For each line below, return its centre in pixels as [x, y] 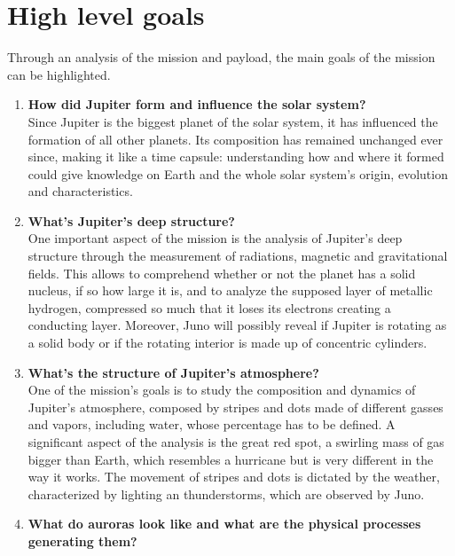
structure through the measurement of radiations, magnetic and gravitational [238, 256]
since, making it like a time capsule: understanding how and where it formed [236, 157]
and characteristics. [80, 191]
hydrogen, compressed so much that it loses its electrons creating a [209, 307]
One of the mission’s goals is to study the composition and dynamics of [222, 390]
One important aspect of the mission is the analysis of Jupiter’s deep [215, 238]
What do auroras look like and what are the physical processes [224, 524]
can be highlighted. [59, 74]
